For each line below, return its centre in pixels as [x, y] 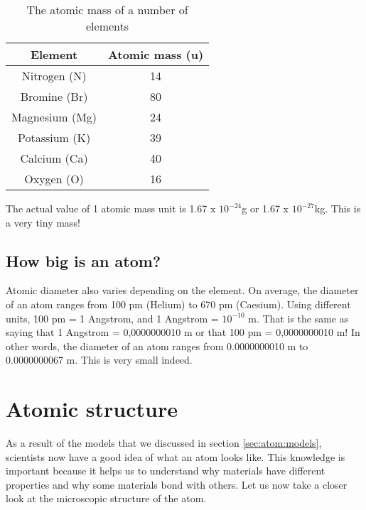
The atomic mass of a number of [107, 10]
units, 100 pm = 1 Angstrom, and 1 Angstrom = [112, 318]
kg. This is [338, 208]
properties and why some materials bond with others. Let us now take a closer [177, 484]
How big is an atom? [84, 260]
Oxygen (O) [54, 179]
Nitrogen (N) [54, 76]
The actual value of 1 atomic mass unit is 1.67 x [111, 208]
